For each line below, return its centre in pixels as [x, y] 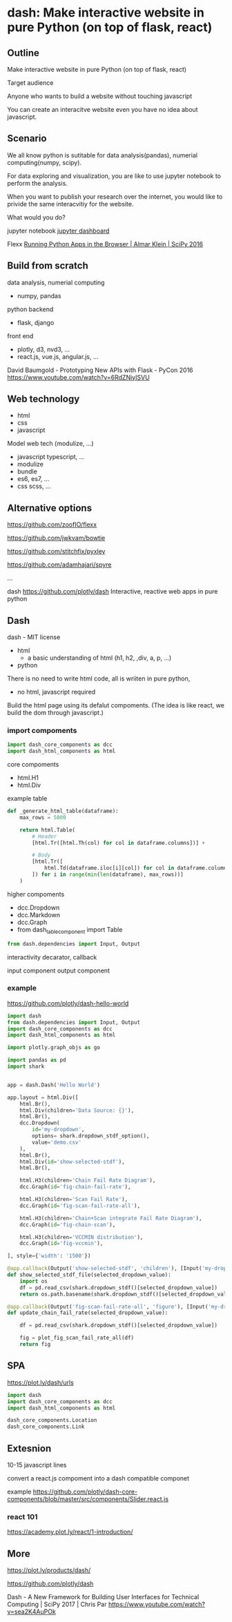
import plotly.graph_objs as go [54, 1048]
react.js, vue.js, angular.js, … [58, 356]
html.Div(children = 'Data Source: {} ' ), [77, 1110]
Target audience [30, 83]
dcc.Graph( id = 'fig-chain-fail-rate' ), [75, 1187]
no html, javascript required [56, 692]
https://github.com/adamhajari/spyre [59, 565]
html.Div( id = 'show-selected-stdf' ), [72, 1162]
